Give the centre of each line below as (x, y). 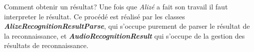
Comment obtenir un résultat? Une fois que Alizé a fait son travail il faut (116, 6)
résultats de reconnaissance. (46, 45)
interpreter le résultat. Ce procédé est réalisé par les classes (95, 16)
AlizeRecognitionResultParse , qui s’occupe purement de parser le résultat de (127, 26)
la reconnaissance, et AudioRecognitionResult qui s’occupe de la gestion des (125, 35)
